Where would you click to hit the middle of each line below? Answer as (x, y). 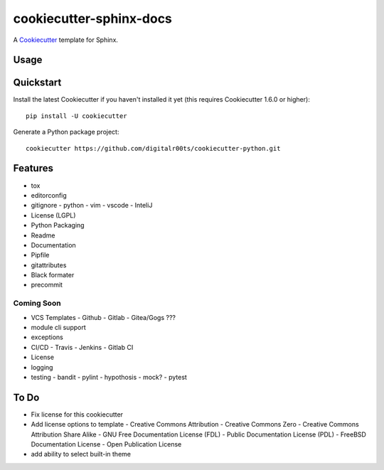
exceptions (47, 337)
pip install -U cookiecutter (76, 116)
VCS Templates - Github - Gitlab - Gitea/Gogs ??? (103, 317)
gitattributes (49, 265)
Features (33, 168)
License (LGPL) (53, 215)
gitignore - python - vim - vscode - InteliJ (92, 205)
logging (42, 367)
